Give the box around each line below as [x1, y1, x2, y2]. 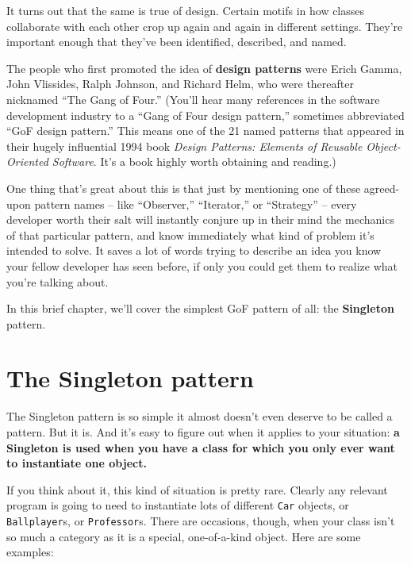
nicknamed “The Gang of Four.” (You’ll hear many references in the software [6, 90, 380, 107]
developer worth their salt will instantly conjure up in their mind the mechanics [6, 211, 394, 228]
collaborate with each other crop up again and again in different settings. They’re [6, 17, 403, 34]
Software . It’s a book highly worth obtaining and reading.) [52, 153, 336, 170]
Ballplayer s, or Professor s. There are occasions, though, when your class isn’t [6, 513, 395, 529]
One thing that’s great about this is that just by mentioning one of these [6, 179, 361, 196]
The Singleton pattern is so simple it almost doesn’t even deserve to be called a [6, 408, 393, 425]
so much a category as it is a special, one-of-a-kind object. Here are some [6, 528, 361, 544]
